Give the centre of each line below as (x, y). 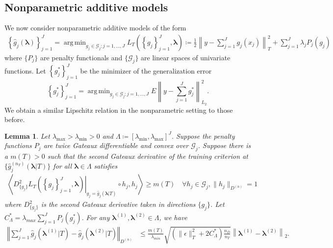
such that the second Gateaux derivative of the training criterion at (148, 156)
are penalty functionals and (81, 57)
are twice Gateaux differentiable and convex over (116, 145)
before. (15, 119)
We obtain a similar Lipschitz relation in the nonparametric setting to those (119, 110)
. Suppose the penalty (203, 136)
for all (63, 166)
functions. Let (25, 70)
